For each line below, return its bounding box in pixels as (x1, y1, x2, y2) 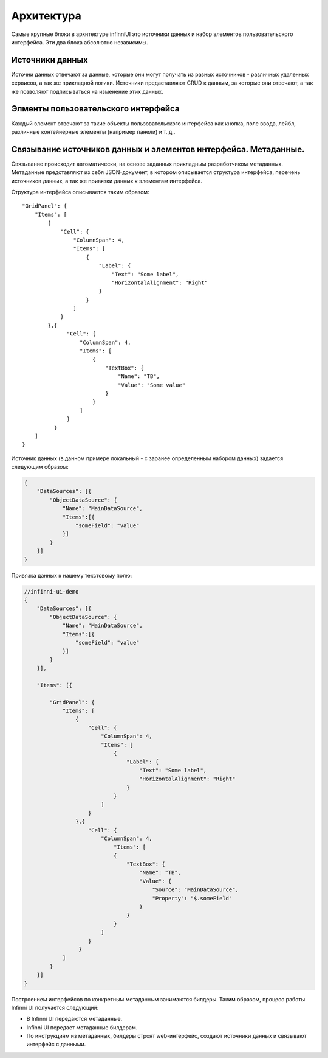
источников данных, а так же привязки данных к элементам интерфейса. (11, 177, 203, 184)
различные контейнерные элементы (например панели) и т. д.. (11, 128, 176, 135)
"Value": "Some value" (117, 381, 185, 388)
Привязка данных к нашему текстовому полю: (11, 572, 132, 579)
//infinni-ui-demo (24, 588, 79, 595)
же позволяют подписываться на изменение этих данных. (11, 88, 163, 95)
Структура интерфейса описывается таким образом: (11, 189, 149, 195)
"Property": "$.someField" (152, 895, 233, 902)
